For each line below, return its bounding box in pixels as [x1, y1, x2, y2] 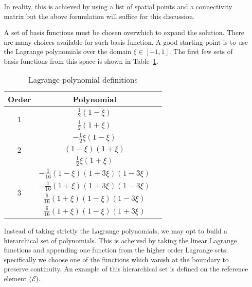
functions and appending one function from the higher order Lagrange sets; [4, 245, 228, 255]
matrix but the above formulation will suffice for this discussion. [4, 11, 195, 21]
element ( [4, 273, 32, 284]
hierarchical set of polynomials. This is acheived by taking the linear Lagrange [4, 235, 237, 245]
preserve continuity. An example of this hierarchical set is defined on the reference [4, 264, 248, 274]
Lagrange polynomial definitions [28, 73, 138, 85]
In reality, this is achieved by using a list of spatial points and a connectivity [4, 1, 233, 11]
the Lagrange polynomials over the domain [4, 46, 132, 56]
